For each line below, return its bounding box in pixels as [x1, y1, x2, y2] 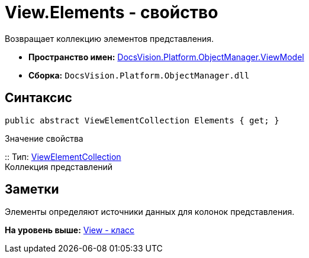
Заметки [5, 182, 59, 197]
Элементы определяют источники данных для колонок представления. [5, 207, 295, 217]
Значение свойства [5, 133, 83, 143]
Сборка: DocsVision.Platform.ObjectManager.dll [28, 70, 250, 80]
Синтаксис [5, 90, 72, 106]
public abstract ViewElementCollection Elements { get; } [5, 115, 279, 125]
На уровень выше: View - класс [5, 225, 135, 236]
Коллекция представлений [5, 161, 113, 172]
